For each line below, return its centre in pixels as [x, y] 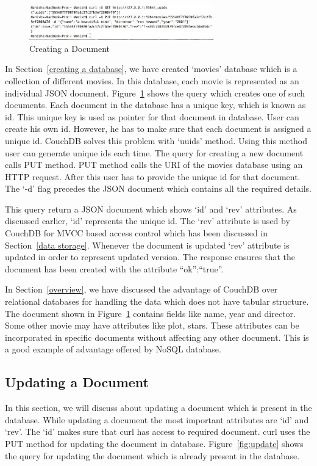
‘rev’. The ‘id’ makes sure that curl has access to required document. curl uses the [158, 431]
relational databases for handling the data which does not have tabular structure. [157, 301]
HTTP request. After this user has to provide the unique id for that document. [153, 176]
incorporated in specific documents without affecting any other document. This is [157, 337]
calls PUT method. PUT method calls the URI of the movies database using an [154, 165]
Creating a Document [70, 48]
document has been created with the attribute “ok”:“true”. [114, 268]
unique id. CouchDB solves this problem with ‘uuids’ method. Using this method [156, 140]
